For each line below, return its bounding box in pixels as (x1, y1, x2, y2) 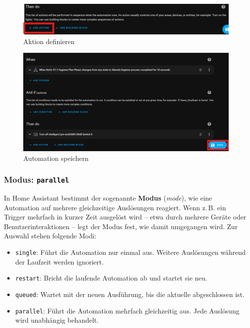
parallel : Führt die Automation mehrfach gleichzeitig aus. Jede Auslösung (15, 305, 239, 315)
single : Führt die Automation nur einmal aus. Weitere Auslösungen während (15, 247, 246, 257)
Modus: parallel (4, 173, 69, 186)
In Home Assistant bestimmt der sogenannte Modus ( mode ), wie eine (4, 192, 212, 203)
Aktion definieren (23, 36, 75, 46)
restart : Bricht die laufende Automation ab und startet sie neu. (15, 273, 207, 283)
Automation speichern (23, 153, 89, 163)
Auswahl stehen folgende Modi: (4, 231, 96, 241)
